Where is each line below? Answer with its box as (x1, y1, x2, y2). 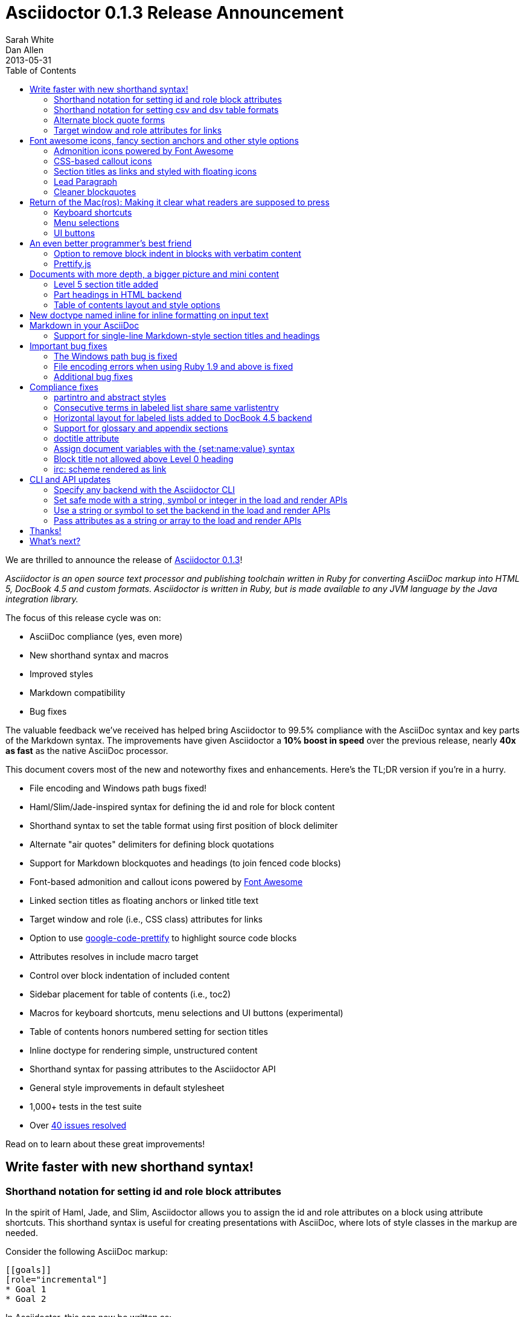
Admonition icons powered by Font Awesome (54, 145, 234, 156)
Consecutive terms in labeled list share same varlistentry (54, 402, 279, 413)
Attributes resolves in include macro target (30, 951, 199, 962)
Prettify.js (54, 258, 91, 269)
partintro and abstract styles (54, 391, 167, 402)
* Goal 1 (5, 1284, 46, 1294)
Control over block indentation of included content (30, 970, 230, 981)
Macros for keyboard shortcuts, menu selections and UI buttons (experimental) (30, 1007, 343, 1018)
